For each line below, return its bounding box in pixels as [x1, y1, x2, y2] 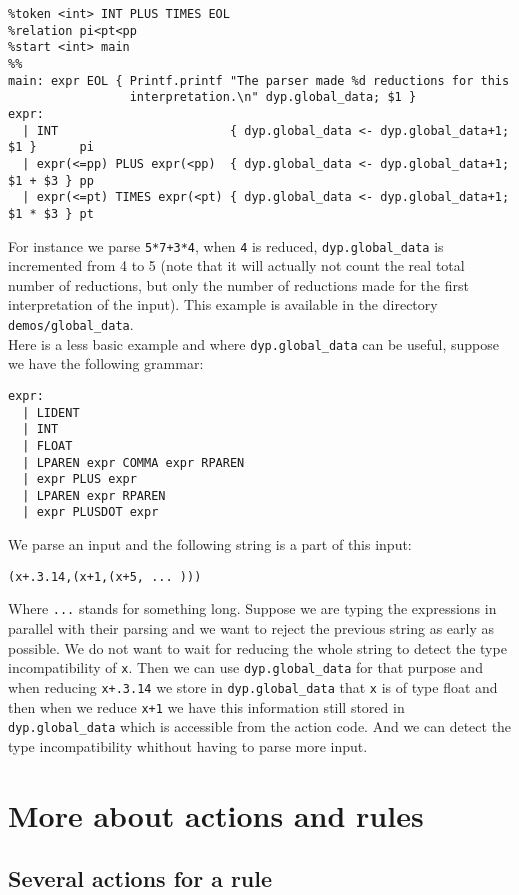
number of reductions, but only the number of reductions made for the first [8, 274, 469, 295]
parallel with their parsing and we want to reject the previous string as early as [8, 618, 494, 639]
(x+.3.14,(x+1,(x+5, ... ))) [8, 569, 202, 584]
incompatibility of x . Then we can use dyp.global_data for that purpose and [8, 657, 483, 678]
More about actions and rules [8, 794, 424, 835]
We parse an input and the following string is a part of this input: [8, 534, 412, 555]
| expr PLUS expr [22, 472, 137, 487]
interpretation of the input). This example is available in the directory [8, 294, 438, 315]
